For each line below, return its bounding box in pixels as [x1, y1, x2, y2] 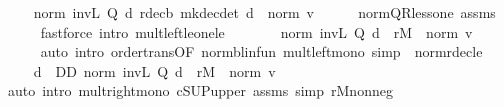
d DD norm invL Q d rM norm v [33, 60, 276, 81]
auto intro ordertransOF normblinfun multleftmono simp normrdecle [40, 41, 483, 62]
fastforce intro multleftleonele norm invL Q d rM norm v [40, 21, 473, 42]
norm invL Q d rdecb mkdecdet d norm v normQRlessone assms [33, 2, 496, 22]
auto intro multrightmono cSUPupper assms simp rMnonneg [7, 80, 393, 101]
